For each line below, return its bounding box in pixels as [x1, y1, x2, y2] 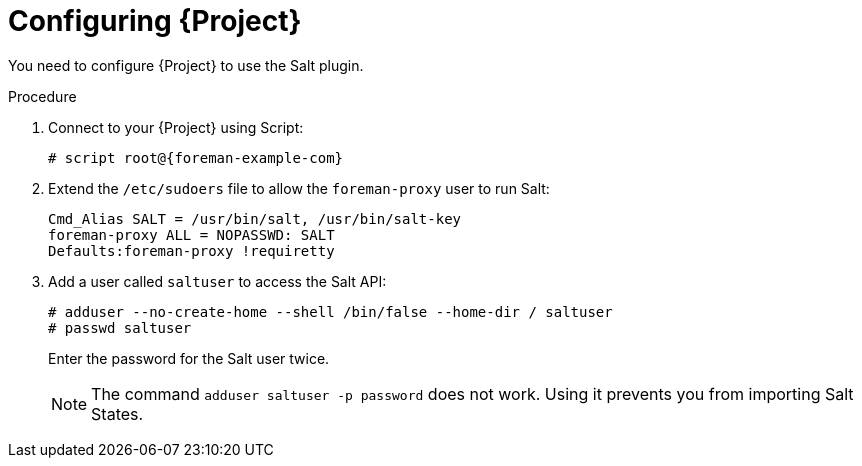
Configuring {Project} [8, 4, 302, 38]
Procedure [8, 87, 77, 105]
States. [91, 403, 144, 424]
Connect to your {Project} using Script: [48, 118, 304, 136]
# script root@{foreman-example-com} [48, 149, 344, 166]
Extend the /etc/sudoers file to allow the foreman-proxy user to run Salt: [48, 179, 550, 197]
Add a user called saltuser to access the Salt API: [48, 272, 387, 290]
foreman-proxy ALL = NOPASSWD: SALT [48, 226, 335, 243]
